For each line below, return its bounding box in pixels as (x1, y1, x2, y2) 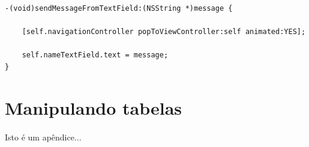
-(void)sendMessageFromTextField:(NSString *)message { (5, 4, 233, 13)
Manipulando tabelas (5, 95, 182, 120)
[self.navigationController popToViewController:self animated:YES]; (22, 27, 306, 36)
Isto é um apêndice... (5, 130, 82, 143)
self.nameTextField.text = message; (22, 51, 169, 60)
